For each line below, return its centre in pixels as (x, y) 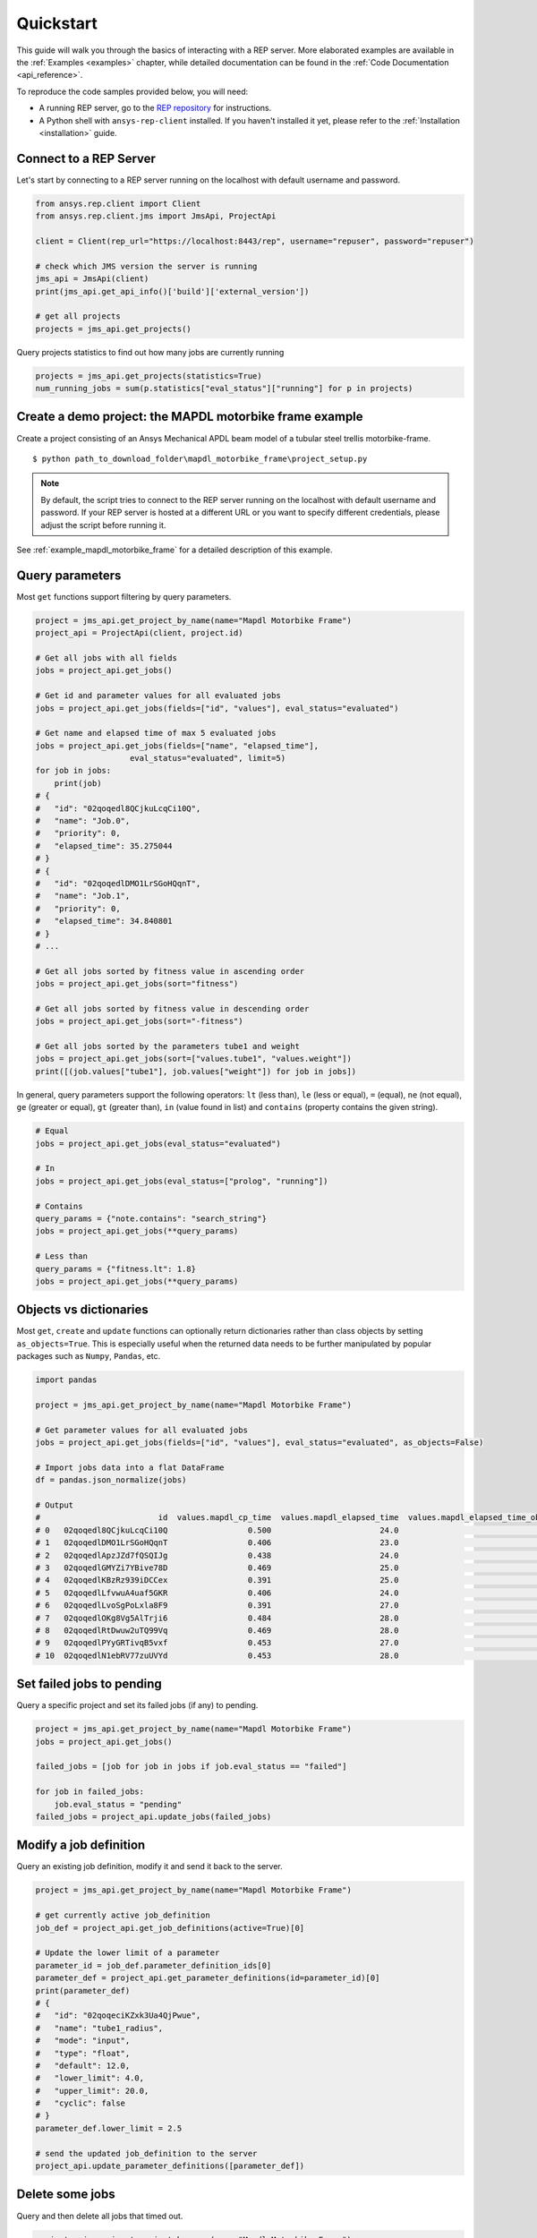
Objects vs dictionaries (82, 1310)
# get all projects (78, 316)
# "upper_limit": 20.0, (92, 2091)
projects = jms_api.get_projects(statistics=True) (149, 376)
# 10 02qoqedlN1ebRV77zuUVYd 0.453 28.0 (217, 1655)
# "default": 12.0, (83, 2065)
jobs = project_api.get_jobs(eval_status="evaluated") (158, 1143)
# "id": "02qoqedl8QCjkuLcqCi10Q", (118, 808)
